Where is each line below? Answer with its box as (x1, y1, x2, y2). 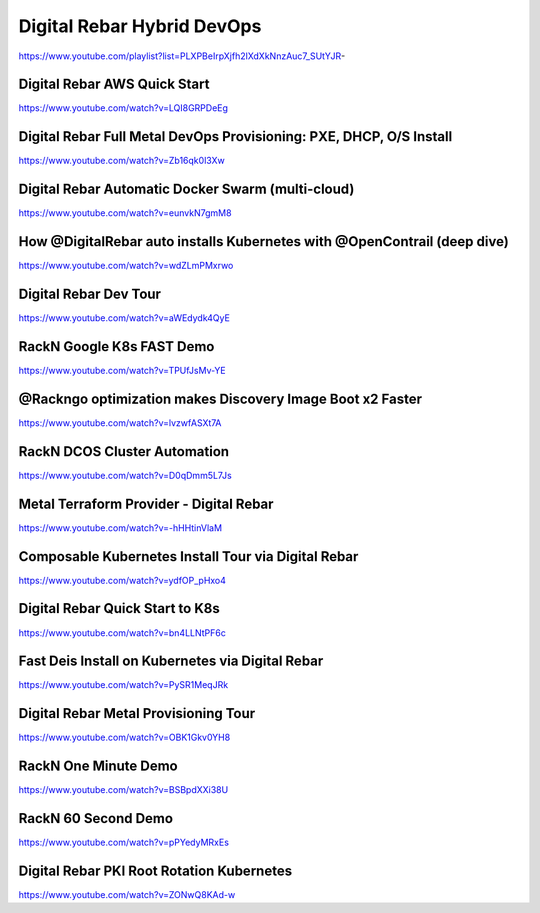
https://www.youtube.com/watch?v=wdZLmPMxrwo (18, 260, 234, 272)
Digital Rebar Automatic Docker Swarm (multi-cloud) (18, 181, 355, 198)
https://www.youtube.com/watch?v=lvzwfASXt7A (18, 416, 222, 429)
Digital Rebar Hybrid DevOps (18, 15, 262, 37)
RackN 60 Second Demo (18, 810, 174, 827)
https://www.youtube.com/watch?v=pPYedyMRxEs (18, 836, 230, 849)
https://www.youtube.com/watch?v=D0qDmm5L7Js (18, 469, 232, 481)
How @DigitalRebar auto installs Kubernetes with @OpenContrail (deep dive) (18, 233, 509, 250)
